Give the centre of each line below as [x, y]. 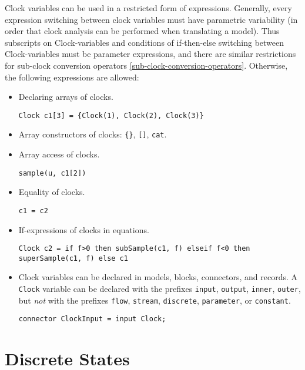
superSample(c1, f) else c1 [73, 258]
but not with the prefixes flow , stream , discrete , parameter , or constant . [155, 300]
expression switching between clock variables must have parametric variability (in [151, 19]
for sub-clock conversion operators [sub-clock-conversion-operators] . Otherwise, [146, 65]
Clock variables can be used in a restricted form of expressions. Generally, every [148, 8]
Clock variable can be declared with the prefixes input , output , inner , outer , [160, 289]
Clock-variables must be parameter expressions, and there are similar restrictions [150, 54]
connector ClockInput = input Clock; [92, 319]
